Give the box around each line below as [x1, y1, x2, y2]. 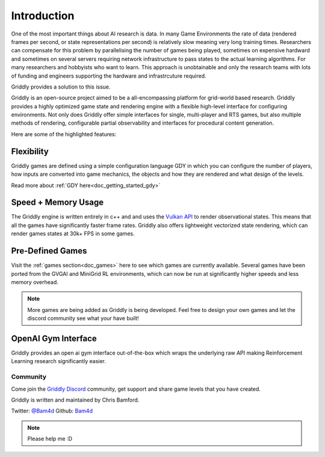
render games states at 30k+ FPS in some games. [11, 230, 135, 237]
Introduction [11, 9, 75, 22]
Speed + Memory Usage [11, 197, 104, 208]
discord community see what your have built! [27, 315, 140, 322]
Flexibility [11, 146, 49, 157]
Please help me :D [27, 435, 72, 443]
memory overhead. [11, 278, 58, 285]
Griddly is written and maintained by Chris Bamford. [11, 396, 140, 403]
